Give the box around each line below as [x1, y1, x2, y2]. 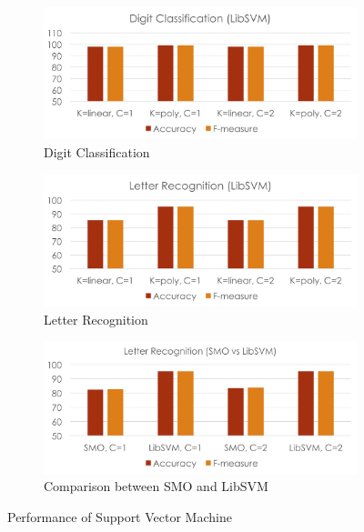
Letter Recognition [44, 309, 148, 328]
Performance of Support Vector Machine [7, 507, 232, 526]
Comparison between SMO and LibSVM [44, 477, 268, 496]
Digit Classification [44, 143, 150, 162]
